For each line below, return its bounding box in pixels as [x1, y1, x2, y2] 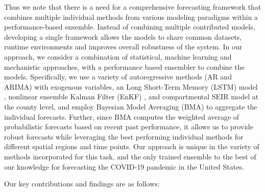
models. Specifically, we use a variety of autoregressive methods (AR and [4, 71, 232, 82]
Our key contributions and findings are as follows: [4, 178, 160, 189]
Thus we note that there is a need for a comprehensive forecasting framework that [4, 2, 261, 12]
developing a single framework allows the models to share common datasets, [4, 31, 242, 42]
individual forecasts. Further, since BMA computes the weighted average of [4, 111, 239, 122]
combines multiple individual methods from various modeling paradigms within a [4, 11, 258, 22]
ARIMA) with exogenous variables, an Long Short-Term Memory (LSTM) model [4, 81, 258, 92]
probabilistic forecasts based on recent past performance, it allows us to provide [4, 121, 254, 132]
